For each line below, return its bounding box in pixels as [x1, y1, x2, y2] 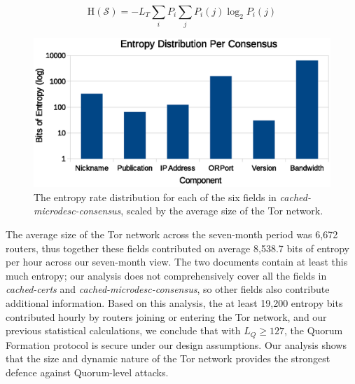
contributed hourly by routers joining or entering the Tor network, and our [6, 309, 327, 324]
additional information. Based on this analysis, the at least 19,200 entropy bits [6, 295, 343, 310]
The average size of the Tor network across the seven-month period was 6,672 [6, 226, 338, 241]
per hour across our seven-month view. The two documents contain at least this [6, 254, 348, 269]
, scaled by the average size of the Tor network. [120, 203, 323, 218]
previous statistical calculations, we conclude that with [6, 323, 241, 338]
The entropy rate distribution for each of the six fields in [34, 189, 277, 204]
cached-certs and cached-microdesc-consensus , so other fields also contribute [6, 282, 330, 296]
